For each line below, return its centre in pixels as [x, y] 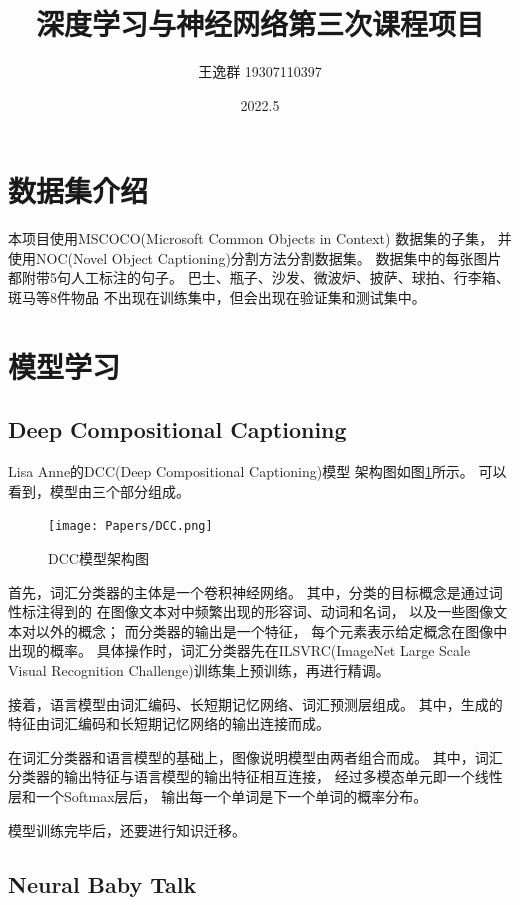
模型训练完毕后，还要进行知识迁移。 [127, 829]
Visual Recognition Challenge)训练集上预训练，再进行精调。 [199, 670]
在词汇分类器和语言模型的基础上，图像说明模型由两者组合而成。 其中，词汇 [255, 756]
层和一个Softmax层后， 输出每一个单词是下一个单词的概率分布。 [218, 795]
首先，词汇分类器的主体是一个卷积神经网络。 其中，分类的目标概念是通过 [248, 591]
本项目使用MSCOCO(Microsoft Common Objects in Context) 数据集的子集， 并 [260, 238]
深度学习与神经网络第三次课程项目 [259, 23]
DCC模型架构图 [98, 558]
